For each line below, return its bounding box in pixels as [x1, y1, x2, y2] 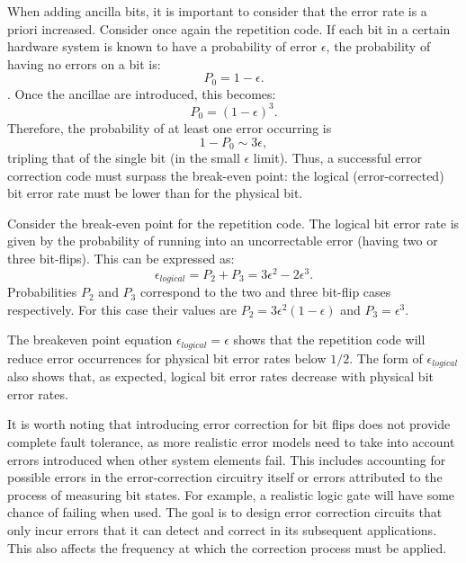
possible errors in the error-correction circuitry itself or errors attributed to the [7, 468, 443, 487]
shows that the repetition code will [233, 330, 426, 349]
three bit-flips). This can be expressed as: [7, 248, 235, 267]
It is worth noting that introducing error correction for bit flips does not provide [7, 415, 451, 433]
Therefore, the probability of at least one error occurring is [7, 118, 332, 137]
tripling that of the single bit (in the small [7, 147, 240, 166]
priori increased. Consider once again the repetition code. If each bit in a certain [7, 19, 451, 38]
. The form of [349, 348, 423, 367]
